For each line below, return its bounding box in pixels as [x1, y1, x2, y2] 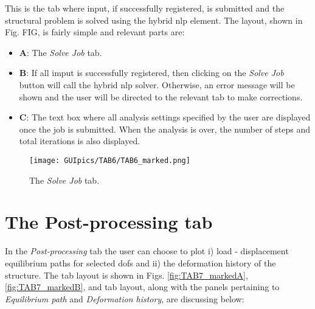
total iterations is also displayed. [19, 134, 140, 147]
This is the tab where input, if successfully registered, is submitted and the [5, 2, 285, 14]
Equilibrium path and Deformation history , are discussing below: [5, 292, 244, 305]
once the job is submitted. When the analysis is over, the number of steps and [19, 122, 310, 135]
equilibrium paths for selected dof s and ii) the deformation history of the [5, 256, 276, 269]
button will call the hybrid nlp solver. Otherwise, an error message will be [19, 78, 295, 91]
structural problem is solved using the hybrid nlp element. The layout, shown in [5, 13, 303, 26]
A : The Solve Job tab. [19, 46, 102, 58]
